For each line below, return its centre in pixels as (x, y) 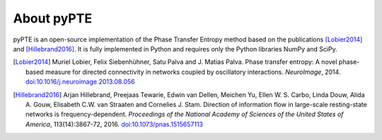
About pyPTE (52, 18)
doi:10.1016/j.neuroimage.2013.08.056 (80, 82)
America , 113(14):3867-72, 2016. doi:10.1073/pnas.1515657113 (115, 124)
